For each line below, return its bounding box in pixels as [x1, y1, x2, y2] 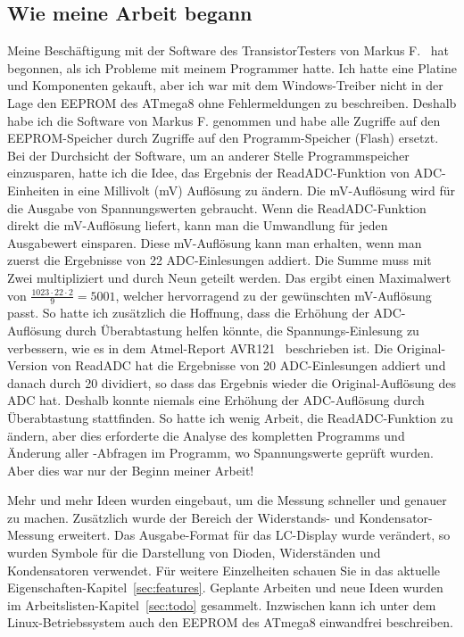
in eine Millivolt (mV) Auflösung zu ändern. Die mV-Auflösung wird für [63, 180, 456, 199]
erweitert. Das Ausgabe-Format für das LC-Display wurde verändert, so [58, 525, 451, 544]
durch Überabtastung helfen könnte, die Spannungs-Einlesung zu [65, 320, 419, 339]
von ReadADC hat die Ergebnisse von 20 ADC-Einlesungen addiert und [51, 356, 446, 375]
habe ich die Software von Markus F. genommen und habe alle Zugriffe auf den [7, 111, 441, 129]
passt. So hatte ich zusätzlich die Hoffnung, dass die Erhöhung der [7, 303, 369, 322]
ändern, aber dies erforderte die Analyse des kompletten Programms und [7, 426, 405, 444]
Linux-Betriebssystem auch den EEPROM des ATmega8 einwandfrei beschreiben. [7, 613, 453, 632]
